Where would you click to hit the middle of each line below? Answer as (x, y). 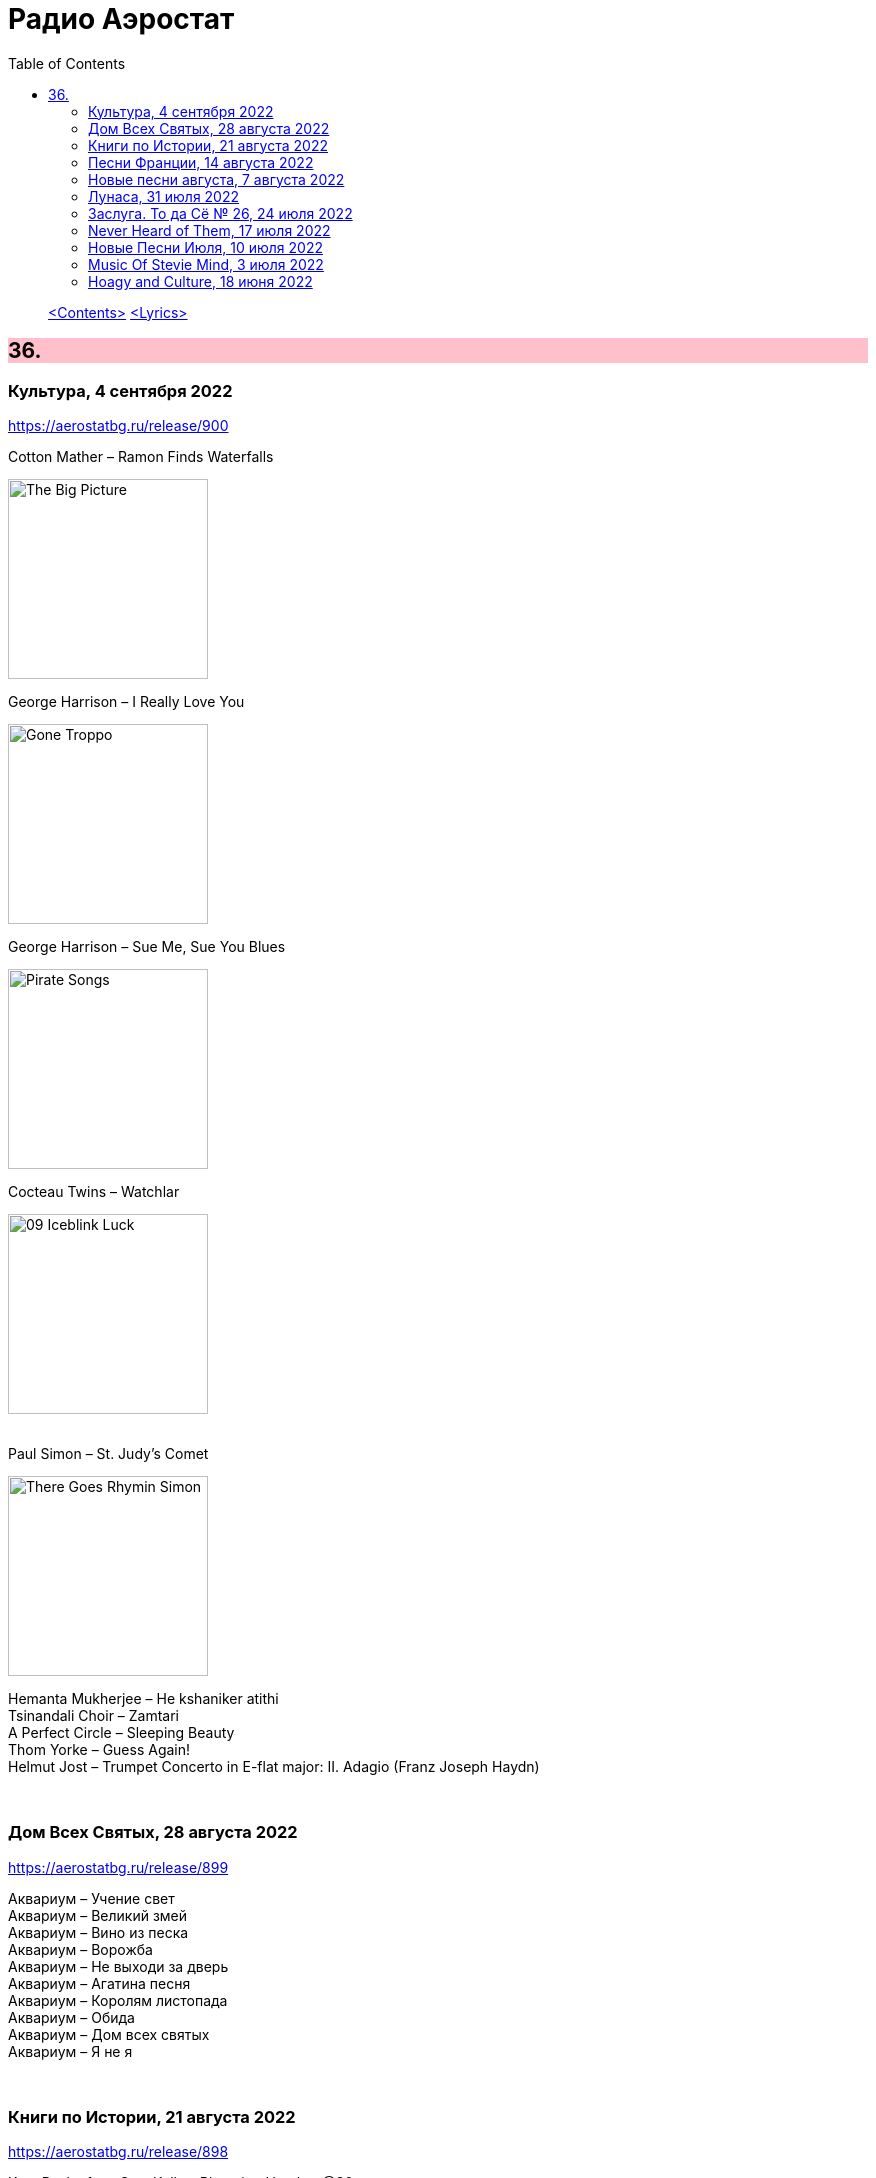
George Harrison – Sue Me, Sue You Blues (147, 946)
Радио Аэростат (121, 19)
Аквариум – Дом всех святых (109, 2034)
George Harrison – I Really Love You (126, 701)
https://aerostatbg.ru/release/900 (118, 425)
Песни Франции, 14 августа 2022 (201, 162)
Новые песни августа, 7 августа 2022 (216, 179)
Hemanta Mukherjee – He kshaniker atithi (143, 1698)
